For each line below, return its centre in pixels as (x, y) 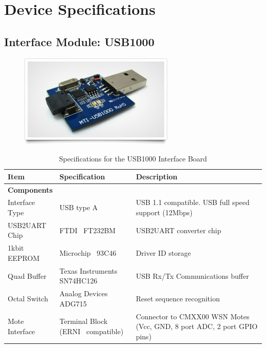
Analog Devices (84, 293)
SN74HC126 (79, 281)
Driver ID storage (163, 253)
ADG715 (73, 303)
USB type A (79, 207)
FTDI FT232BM (87, 230)
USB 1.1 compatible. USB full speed (193, 202)
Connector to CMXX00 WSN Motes (193, 316)
